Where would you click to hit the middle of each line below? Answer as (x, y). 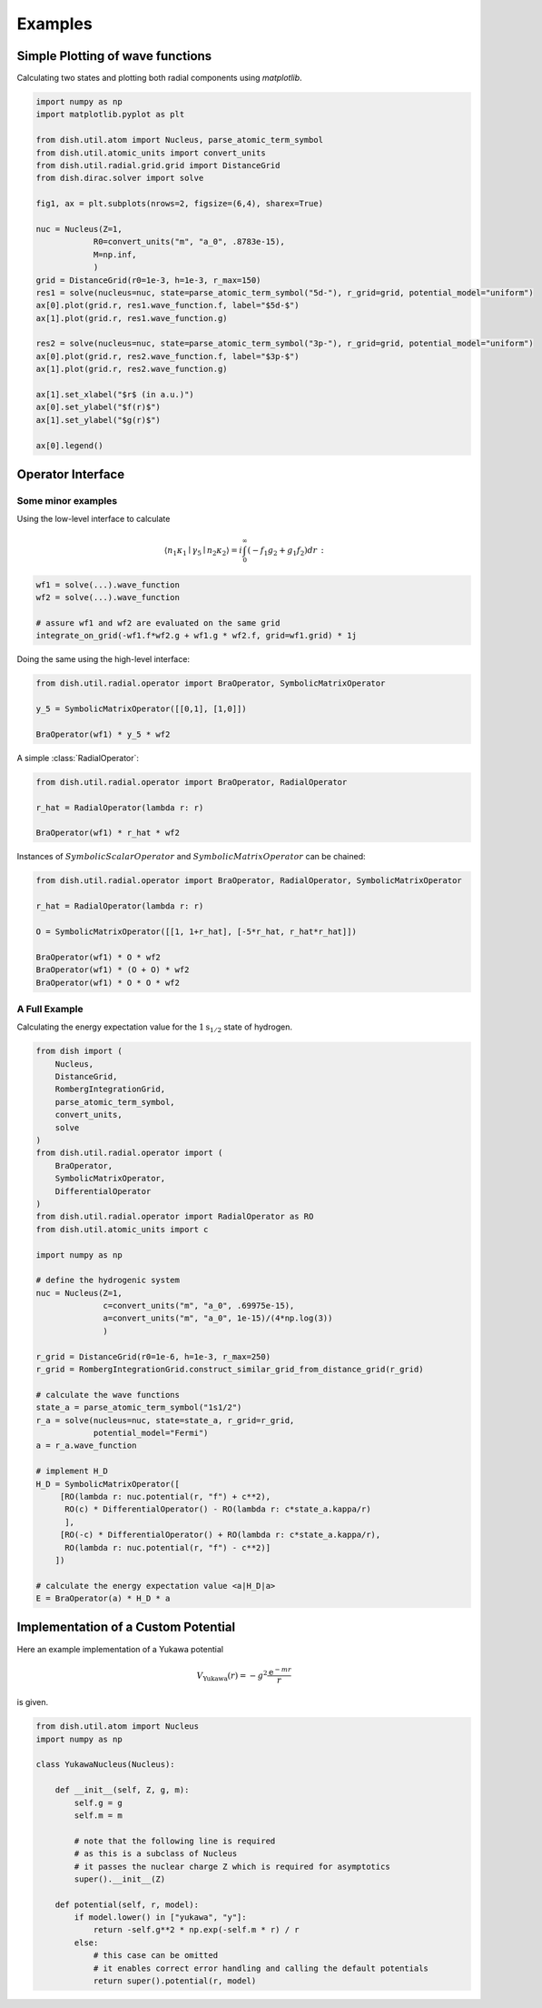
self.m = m (98, 1815)
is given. (33, 1702)
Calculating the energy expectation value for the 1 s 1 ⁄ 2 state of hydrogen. (154, 1028)
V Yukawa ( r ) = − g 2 (232, 1676)
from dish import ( (79, 1051)
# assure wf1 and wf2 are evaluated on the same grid (158, 623)
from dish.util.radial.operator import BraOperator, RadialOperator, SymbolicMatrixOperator (249, 881)
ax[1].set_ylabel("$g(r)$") (98, 420)
